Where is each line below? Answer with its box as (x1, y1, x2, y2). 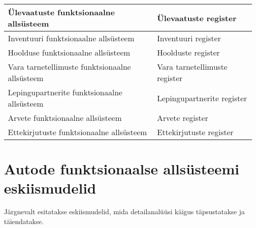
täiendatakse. (4, 216, 44, 226)
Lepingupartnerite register (157, 92, 247, 104)
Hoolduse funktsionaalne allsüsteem (8, 47, 130, 58)
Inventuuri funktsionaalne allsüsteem (8, 32, 134, 44)
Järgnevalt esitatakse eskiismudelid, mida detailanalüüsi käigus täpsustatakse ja (4, 206, 245, 217)
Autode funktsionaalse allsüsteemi (4, 159, 240, 179)
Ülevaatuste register (157, 12, 237, 24)
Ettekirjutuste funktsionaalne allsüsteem (8, 126, 147, 138)
